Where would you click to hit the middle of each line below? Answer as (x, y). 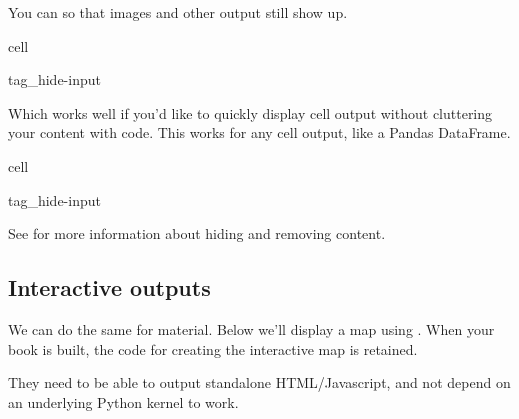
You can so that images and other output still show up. (178, 12)
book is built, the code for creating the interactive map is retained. (213, 348)
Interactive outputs (109, 287)
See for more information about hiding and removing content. (197, 233)
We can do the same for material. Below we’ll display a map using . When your (251, 328)
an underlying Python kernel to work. (123, 401)
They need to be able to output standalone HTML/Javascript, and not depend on (259, 382)
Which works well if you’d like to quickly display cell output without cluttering (250, 112)
